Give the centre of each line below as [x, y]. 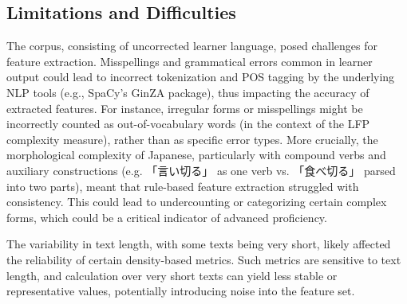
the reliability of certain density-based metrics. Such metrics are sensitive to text [204, 259]
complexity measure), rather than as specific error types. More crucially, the [192, 139]
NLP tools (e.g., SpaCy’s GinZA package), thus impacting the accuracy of [188, 92]
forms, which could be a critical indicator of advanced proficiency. [167, 217]
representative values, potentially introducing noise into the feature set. [181, 291]
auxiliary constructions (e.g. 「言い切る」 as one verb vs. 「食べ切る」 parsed [201, 170]
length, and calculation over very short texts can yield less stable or [172, 275]
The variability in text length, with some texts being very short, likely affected [199, 244]
